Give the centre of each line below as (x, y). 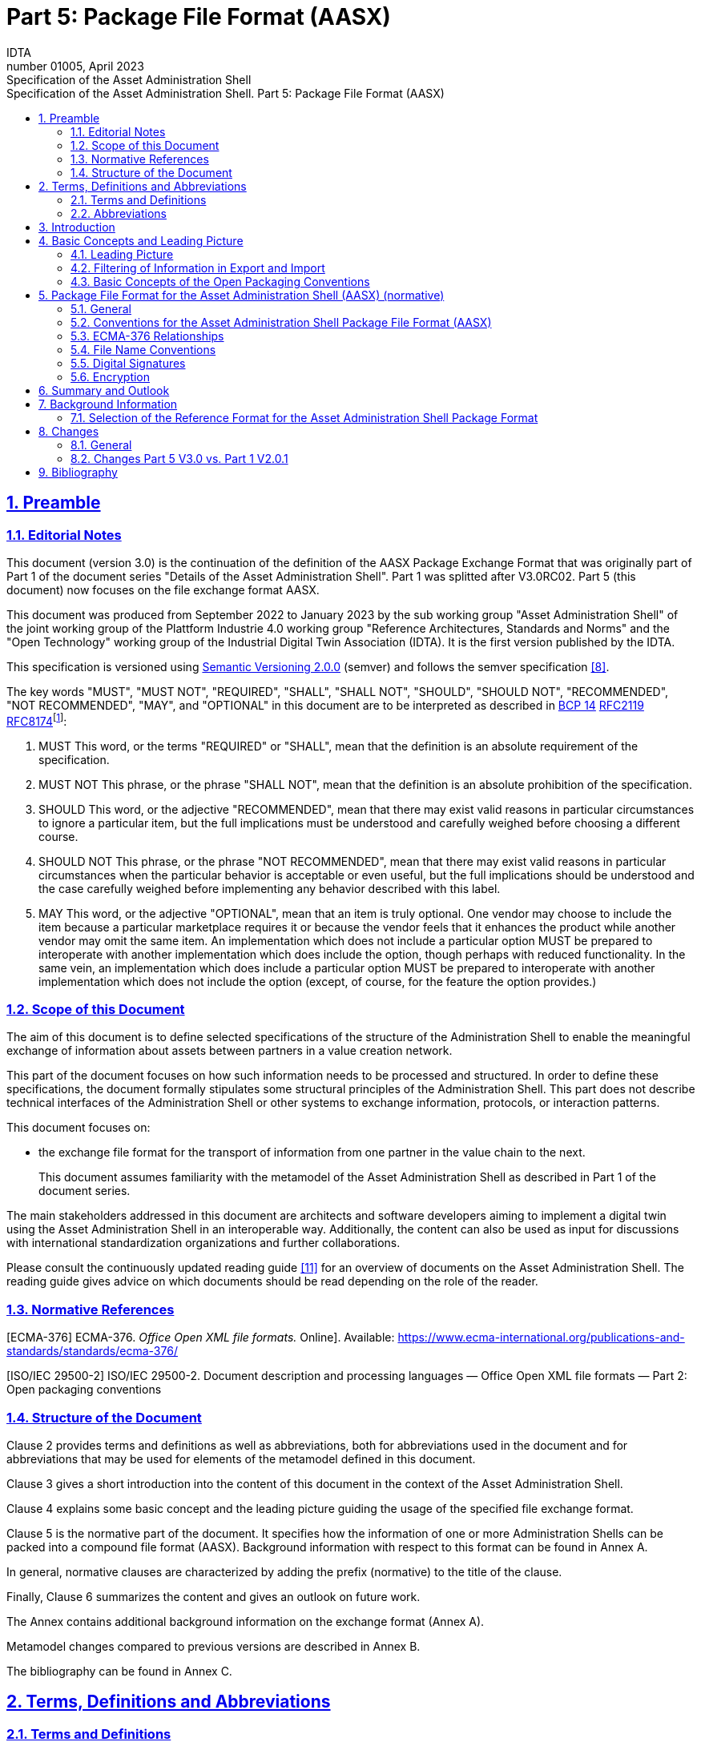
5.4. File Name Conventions (143, 349)
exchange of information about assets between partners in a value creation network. (230, 1051)
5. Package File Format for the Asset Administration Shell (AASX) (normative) (242, 295)
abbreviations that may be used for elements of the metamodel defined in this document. (241, 1458)
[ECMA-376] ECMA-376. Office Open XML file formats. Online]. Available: (201, 1338)
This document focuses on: (79, 1128)
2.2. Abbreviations (119, 213)
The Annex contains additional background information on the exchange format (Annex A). (246, 1621)
